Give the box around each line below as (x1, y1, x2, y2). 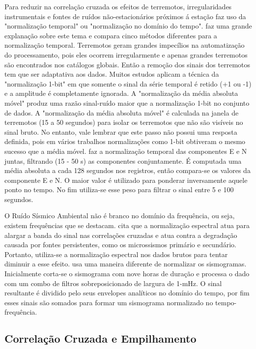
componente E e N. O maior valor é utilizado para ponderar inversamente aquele (4, 174, 248, 185)
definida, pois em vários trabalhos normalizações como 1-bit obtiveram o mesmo (4, 136, 246, 146)
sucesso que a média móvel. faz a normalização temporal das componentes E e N (4, 145, 247, 156)
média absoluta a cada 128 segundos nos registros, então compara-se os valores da (4, 165, 251, 175)
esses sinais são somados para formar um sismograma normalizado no (4, 297, 213, 307)
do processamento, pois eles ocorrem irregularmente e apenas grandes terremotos (4, 49, 248, 59)
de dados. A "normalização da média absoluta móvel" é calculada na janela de (4, 107, 239, 117)
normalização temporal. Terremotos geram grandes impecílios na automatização (4, 40, 245, 50)
